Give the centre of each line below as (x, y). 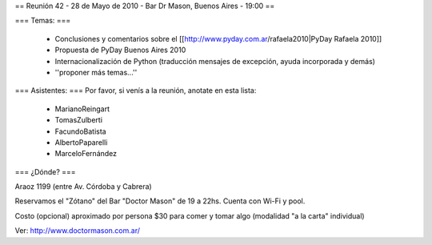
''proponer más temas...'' (96, 72)
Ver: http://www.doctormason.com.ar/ (77, 231)
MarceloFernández (86, 154)
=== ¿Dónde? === (45, 171)
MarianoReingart (82, 109)
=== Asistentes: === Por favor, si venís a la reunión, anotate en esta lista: (136, 90)
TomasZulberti (79, 120)
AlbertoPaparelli (81, 142)
